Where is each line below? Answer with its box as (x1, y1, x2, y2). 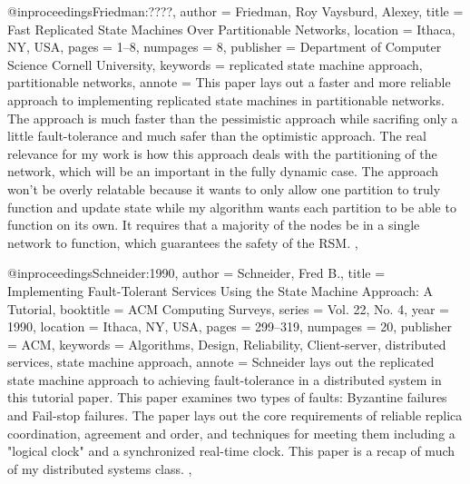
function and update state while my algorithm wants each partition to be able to (7, 197, 456, 216)
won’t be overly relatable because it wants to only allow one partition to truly (7, 179, 441, 198)
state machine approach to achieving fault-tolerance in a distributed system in (7, 370, 442, 389)
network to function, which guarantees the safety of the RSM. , (7, 232, 358, 252)
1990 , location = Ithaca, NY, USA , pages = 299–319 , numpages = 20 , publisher (7, 317, 452, 336)
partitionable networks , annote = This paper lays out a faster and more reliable (7, 73, 451, 92)
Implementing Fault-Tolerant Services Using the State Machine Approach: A (7, 281, 434, 300)
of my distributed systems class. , (7, 459, 192, 478)
